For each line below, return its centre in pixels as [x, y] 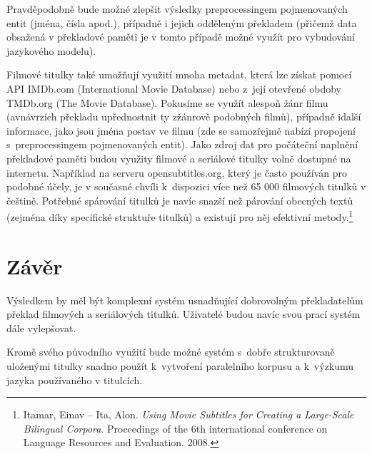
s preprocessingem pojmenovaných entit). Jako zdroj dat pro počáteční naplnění [182, 144]
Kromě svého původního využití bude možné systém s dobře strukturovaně [171, 352]
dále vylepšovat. [41, 327]
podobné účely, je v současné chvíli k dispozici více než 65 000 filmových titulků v [186, 186]
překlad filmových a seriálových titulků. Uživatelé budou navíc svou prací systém [184, 314]
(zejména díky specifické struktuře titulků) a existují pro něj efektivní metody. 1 [180, 216]
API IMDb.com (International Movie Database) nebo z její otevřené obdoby [174, 88]
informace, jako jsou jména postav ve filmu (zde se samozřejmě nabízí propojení [181, 130]
